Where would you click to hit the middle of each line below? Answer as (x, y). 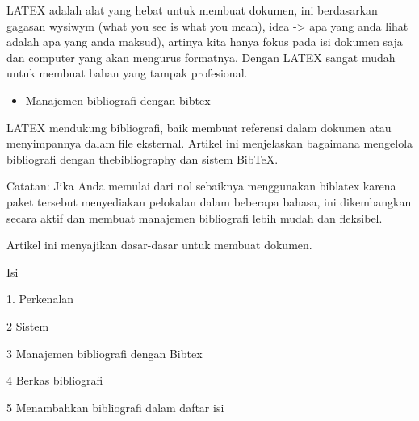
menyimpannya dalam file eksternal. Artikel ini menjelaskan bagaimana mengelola (210, 143)
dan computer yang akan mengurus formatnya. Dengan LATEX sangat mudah (201, 57)
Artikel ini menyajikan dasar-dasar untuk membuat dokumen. (159, 245)
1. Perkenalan (40, 299)
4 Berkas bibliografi (55, 380)
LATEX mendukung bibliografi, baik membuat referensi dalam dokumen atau (199, 127)
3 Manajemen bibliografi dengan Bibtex (105, 353)
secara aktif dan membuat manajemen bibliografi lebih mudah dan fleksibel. (195, 217)
